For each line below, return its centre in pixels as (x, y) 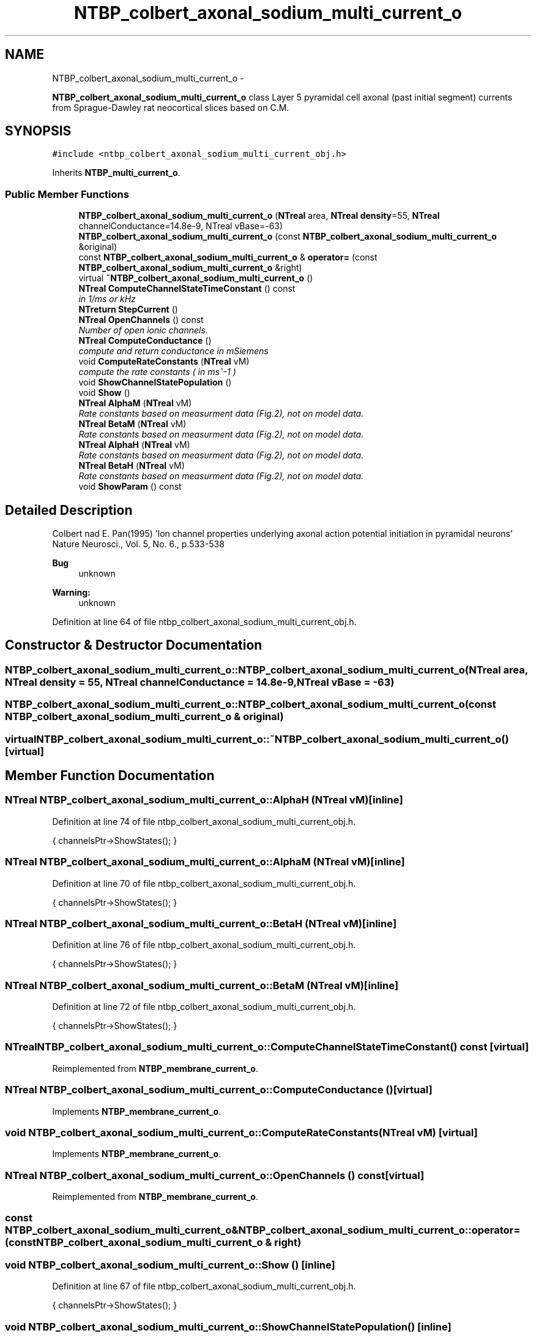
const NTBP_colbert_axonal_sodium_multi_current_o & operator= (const (228, 257)
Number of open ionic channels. (143, 330)
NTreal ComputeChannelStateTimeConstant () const (187, 289)
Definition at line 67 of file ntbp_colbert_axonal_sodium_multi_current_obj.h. (204, 1286)
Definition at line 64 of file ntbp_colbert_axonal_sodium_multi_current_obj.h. (204, 622)
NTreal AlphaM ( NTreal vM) (135, 403)
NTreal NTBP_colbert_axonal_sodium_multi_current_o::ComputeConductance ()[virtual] (219, 1090)
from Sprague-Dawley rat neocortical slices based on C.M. (171, 107)
